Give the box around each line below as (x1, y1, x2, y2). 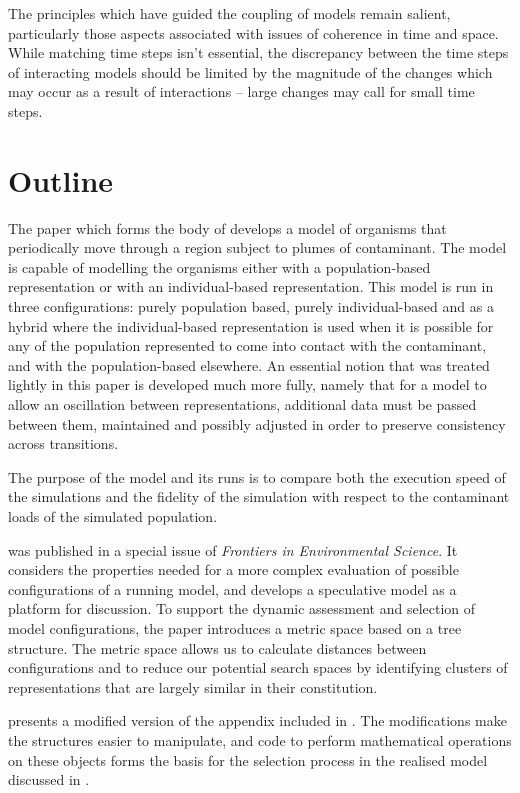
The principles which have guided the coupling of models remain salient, (8, 3, 451, 23)
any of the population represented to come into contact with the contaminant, (8, 335, 487, 356)
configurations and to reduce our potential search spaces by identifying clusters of (8, 657, 508, 678)
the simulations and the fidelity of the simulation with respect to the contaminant (8, 486, 510, 507)
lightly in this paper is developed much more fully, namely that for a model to (8, 374, 487, 395)
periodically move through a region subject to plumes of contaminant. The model (8, 237, 507, 258)
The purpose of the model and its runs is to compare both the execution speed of (8, 466, 506, 487)
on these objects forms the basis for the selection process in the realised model (8, 749, 488, 770)
